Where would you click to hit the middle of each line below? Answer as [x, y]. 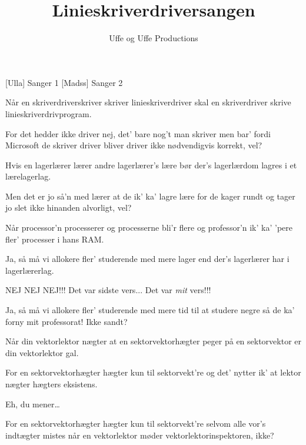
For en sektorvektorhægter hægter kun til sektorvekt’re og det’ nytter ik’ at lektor [153, 372]
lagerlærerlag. [30, 270]
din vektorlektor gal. [42, 352]
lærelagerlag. [28, 176]
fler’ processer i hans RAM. [55, 239]
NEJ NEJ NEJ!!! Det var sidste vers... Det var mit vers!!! [108, 290]
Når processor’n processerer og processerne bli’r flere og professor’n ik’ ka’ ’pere [149, 228]
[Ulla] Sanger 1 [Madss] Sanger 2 [64, 82]
